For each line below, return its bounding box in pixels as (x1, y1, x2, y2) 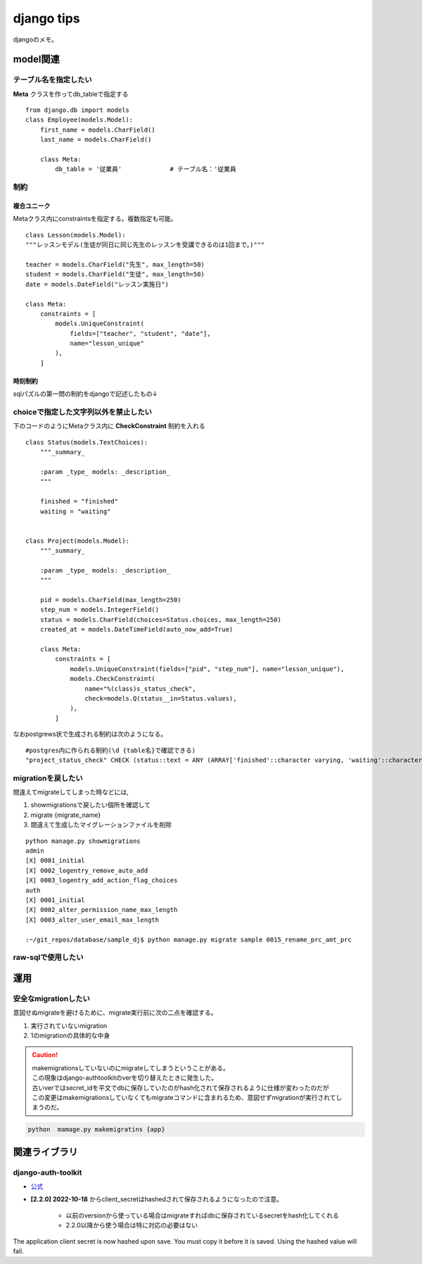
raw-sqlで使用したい (13, 953, 84, 963)
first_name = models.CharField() (39, 125, 156, 134)
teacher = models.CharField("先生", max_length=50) (25, 261, 205, 268)
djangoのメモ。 (13, 35, 58, 44)
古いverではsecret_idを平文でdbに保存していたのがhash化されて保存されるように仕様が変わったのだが (32, 1083, 330, 1091)
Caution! (32, 1051, 58, 1059)
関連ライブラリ (13, 1146, 78, 1158)
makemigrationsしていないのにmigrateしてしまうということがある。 (32, 1063, 230, 1072)
